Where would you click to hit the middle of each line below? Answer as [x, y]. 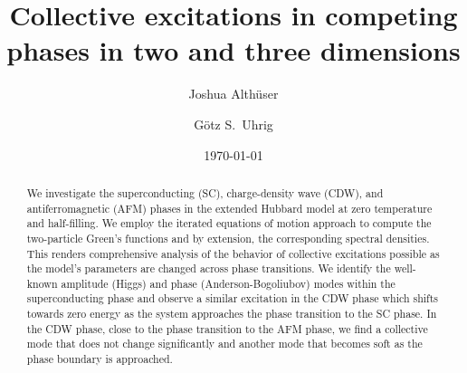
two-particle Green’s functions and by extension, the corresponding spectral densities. [228, 238]
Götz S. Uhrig [233, 124]
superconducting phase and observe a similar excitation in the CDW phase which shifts [233, 298]
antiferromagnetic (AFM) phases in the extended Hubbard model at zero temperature [229, 208]
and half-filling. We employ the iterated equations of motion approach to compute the [229, 223]
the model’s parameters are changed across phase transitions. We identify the [209, 268]
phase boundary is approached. [100, 359]
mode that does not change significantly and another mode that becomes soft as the [224, 344]
